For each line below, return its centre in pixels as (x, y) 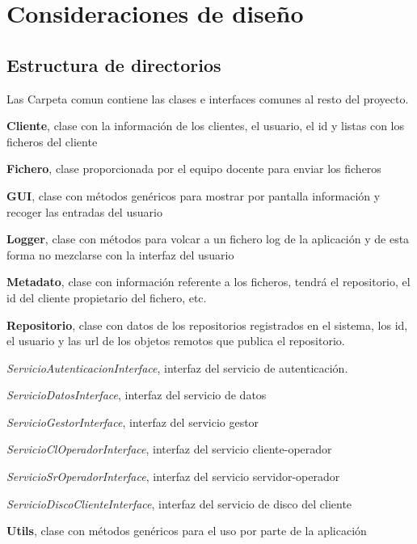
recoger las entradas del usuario (84, 211)
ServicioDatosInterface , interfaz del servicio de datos (137, 395)
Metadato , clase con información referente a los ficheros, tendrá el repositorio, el (208, 282)
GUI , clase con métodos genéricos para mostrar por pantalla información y (194, 195)
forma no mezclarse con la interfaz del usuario (120, 254)
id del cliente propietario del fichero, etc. (107, 297)
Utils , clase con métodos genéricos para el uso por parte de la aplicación (187, 531)
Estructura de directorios (114, 64)
